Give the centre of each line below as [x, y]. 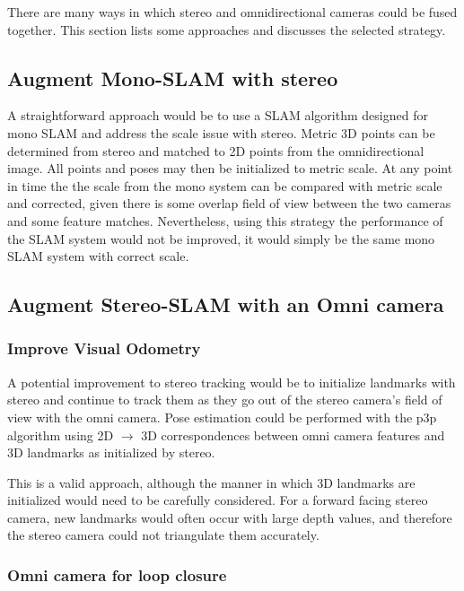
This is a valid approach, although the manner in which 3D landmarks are [211, 482]
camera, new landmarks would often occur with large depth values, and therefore [230, 517]
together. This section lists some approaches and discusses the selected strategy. [227, 29]
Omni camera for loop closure [117, 575]
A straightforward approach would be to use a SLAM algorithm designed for [218, 115]
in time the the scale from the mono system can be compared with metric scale [225, 185]
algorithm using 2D [61, 435]
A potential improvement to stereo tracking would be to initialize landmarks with [232, 382]
